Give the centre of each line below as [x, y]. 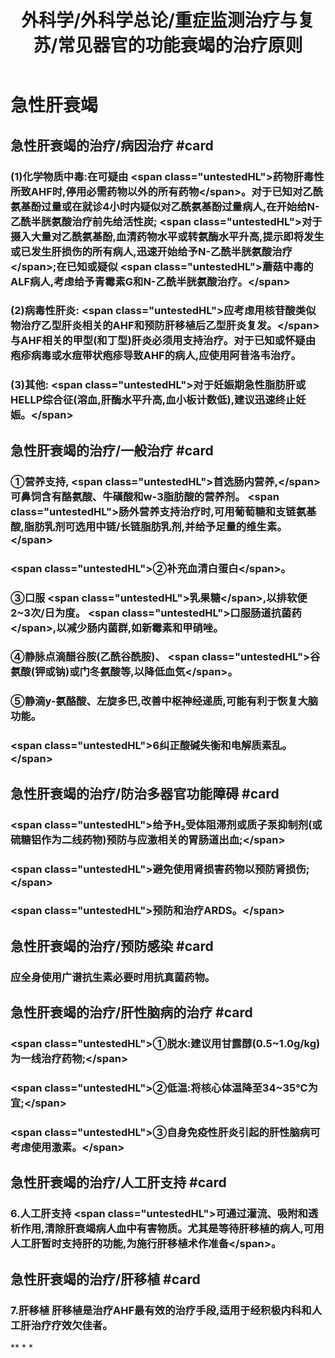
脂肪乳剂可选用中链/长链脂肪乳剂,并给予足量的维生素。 [155, 526]
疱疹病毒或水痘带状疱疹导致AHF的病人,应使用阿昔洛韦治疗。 [156, 356]
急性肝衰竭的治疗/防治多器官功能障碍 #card [145, 793]
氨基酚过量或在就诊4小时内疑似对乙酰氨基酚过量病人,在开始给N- [165, 206]
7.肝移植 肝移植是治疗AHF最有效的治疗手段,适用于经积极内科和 [161, 1310]
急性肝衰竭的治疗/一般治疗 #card [112, 450]
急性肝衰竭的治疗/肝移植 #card [105, 1279]
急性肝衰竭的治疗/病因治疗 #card [112, 145]
